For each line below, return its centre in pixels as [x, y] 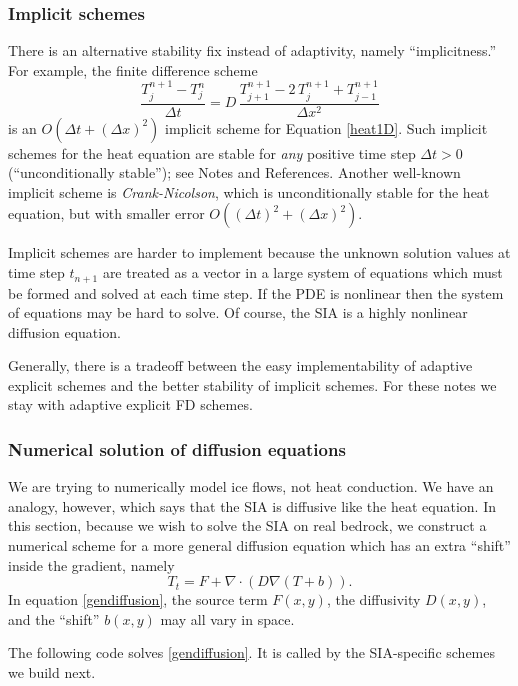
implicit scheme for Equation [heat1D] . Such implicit [326, 127]
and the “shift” [54, 618]
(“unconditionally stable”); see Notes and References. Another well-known [234, 172]
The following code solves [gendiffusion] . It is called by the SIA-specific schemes [251, 652]
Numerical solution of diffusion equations [177, 448]
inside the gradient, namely [91, 564]
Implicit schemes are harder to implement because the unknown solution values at [259, 252]
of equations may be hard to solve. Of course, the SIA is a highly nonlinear [238, 312]
